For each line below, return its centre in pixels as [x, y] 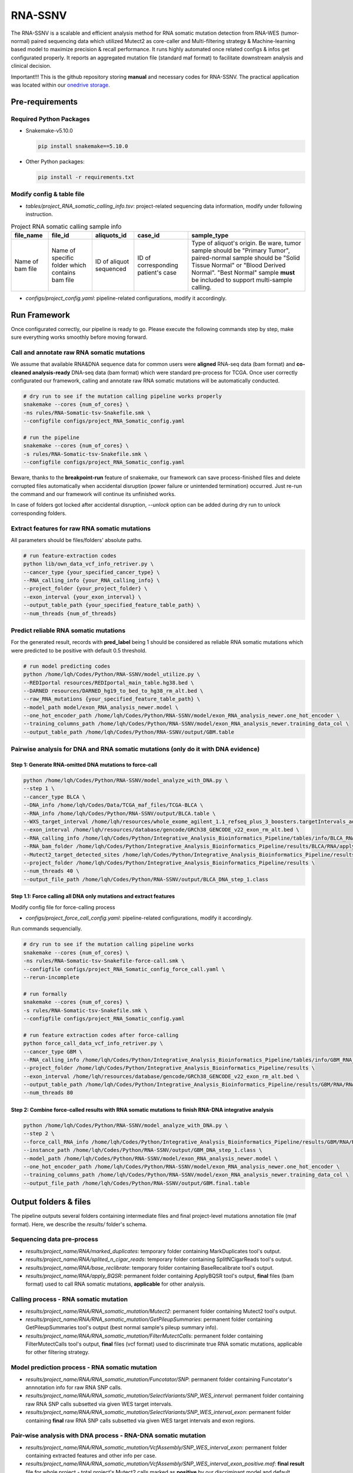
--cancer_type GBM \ [53, 1051]
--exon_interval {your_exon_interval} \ [82, 597]
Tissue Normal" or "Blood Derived [239, 265]
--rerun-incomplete [51, 977]
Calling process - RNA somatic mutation [69, 1299]
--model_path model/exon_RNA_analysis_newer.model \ [101, 707]
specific [63, 257]
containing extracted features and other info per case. [91, 1456]
